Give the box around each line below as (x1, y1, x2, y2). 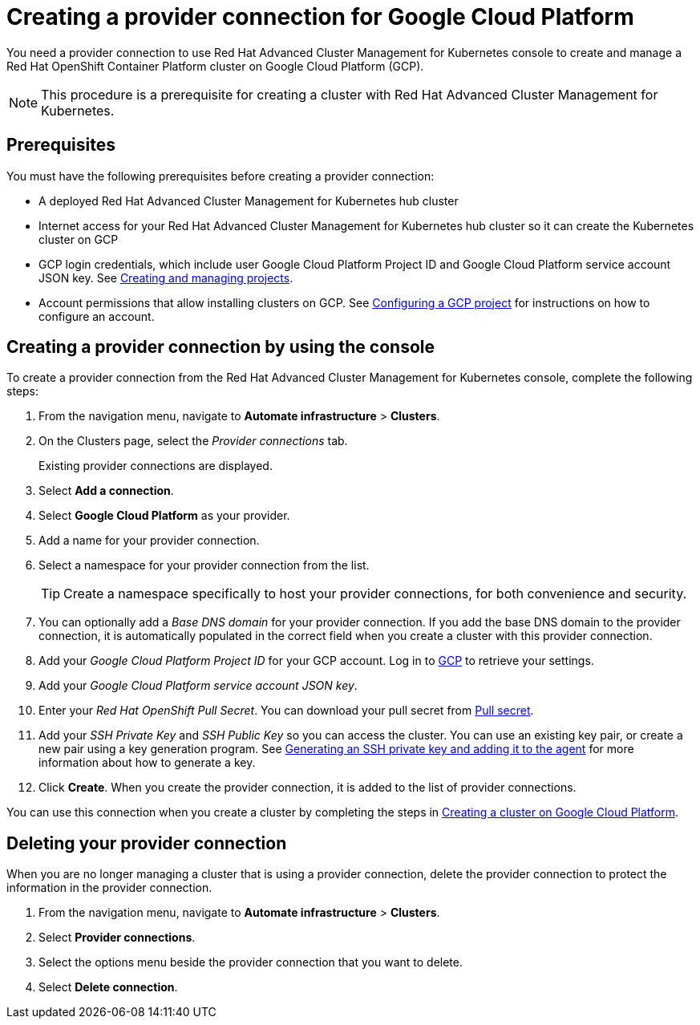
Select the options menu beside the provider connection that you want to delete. (38, 955, 463, 970)
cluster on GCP (38, 232, 119, 246)
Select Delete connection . (38, 980, 178, 995)
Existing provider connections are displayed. (38, 459, 273, 473)
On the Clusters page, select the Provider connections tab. (38, 434, 348, 448)
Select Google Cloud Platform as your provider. (38, 508, 290, 523)
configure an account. (38, 309, 155, 323)
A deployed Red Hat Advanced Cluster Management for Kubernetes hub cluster (38, 193, 459, 208)
